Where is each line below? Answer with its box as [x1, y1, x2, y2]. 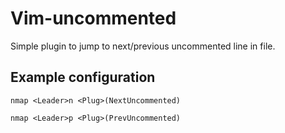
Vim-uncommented [10, 7, 177, 30]
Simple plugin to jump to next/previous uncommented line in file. [10, 40, 276, 52]
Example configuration [10, 69, 156, 86]
